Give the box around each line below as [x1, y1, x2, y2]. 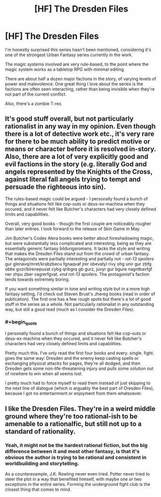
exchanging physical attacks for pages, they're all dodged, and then [5, 360, 141, 367]
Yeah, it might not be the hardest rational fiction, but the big [5, 442, 148, 449]
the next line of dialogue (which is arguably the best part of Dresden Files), [5, 385, 154, 391]
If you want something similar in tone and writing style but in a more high [5, 286, 150, 291]
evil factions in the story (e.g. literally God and [5, 160, 147, 168]
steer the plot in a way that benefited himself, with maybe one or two [5, 476, 142, 482]
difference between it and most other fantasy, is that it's [5, 448, 140, 454]
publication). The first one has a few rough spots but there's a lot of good [5, 296, 151, 302]
